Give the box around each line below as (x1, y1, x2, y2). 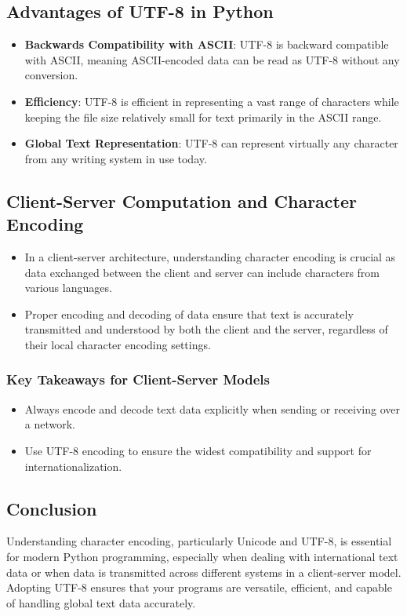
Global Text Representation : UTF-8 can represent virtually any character (24, 135, 398, 151)
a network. (24, 416, 76, 432)
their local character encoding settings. (24, 336, 211, 352)
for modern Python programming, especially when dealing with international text (6, 548, 398, 564)
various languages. (24, 279, 112, 296)
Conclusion (6, 496, 97, 520)
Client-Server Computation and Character (6, 188, 357, 213)
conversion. (24, 67, 78, 83)
